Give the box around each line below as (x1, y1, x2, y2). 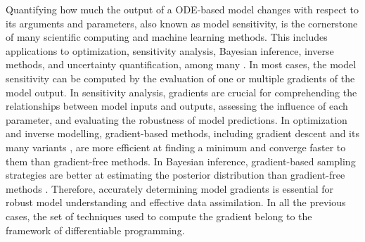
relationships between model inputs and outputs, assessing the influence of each (6, 98, 348, 113)
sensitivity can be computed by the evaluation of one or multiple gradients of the (6, 70, 355, 85)
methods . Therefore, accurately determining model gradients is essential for (6, 181, 334, 196)
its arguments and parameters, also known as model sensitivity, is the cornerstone (6, 15, 358, 30)
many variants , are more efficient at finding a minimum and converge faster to (6, 139, 346, 154)
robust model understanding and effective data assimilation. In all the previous (6, 195, 346, 210)
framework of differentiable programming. (6, 222, 185, 237)
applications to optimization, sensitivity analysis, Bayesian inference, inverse (6, 43, 334, 58)
